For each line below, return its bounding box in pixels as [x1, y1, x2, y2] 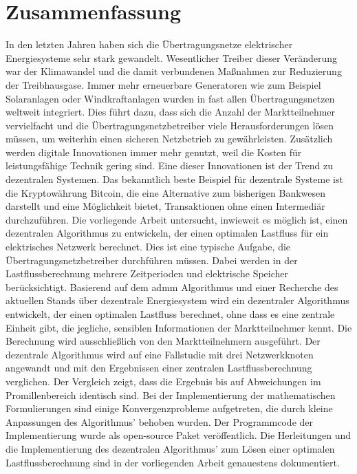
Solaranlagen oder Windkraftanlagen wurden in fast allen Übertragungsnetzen [6, 91, 335, 105]
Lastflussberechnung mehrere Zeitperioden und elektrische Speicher [6, 266, 289, 281]
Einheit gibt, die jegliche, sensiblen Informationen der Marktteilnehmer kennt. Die [6, 320, 352, 334]
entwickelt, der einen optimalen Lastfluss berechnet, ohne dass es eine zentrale [6, 307, 335, 321]
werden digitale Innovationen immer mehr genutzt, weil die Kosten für [6, 144, 302, 159]
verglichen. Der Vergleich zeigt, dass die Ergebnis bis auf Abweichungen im [6, 374, 321, 388]
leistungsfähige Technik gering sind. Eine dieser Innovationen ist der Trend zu [6, 158, 333, 173]
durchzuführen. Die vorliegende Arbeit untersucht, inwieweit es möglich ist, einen [6, 212, 348, 226]
